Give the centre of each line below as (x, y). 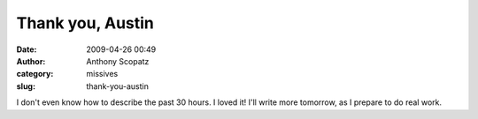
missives (102, 74)
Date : (27, 49)
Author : (31, 61)
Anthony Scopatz (118, 61)
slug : (26, 86)
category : (35, 74)
